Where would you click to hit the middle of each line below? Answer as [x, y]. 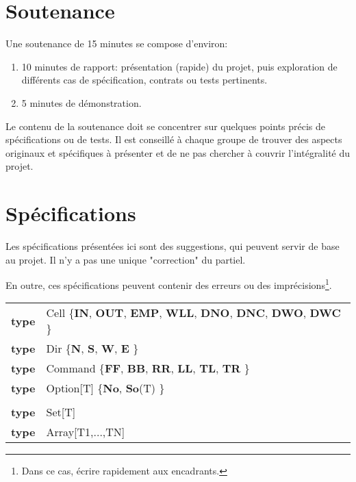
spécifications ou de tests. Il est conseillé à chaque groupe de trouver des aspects [174, 139]
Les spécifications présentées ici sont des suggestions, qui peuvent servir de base [173, 246]
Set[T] [61, 412]
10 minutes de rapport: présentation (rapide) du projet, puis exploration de [179, 66]
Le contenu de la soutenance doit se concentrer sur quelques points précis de [166, 126]
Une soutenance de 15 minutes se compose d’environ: [117, 43]
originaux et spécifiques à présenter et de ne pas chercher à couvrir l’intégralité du [178, 152]
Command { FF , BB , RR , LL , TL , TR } [148, 368]
